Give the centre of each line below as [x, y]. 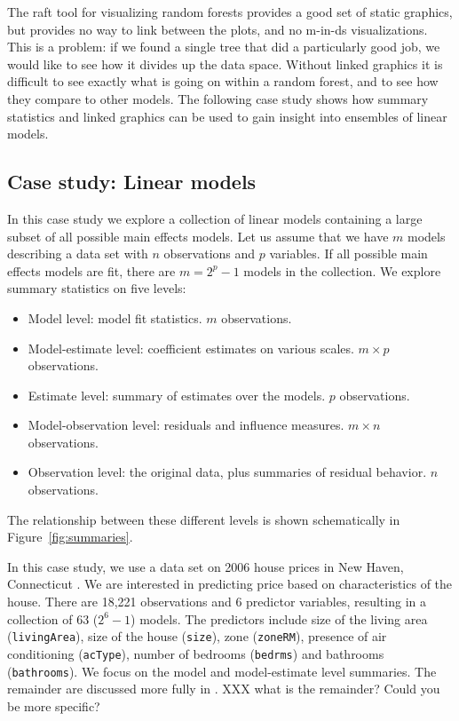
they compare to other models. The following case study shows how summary [218, 98]
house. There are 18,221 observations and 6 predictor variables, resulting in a [217, 602]
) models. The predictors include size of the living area [279, 618]
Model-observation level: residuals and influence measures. [186, 425]
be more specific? [54, 705]
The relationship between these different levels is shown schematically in [204, 519]
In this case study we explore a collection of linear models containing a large [215, 218]
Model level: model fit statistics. [115, 317]
